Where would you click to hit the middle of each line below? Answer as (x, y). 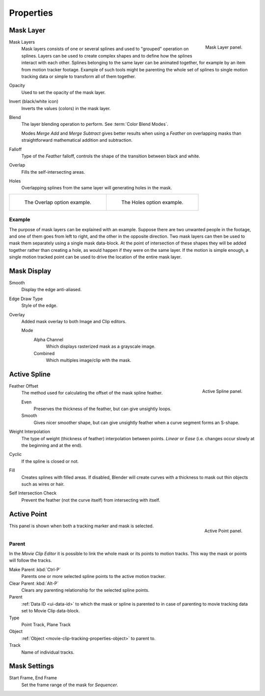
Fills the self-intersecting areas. (53, 172)
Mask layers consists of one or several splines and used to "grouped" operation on (105, 49)
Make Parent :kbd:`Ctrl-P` (35, 569)
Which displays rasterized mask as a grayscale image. (101, 346)
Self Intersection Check (33, 493)
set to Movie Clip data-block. (51, 611)
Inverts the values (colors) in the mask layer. (66, 108)
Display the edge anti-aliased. (52, 290)
